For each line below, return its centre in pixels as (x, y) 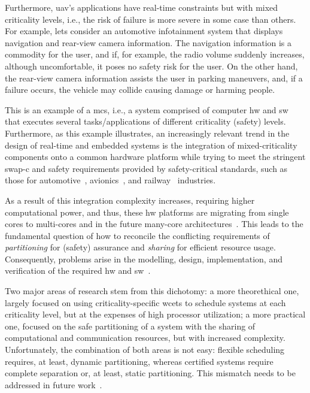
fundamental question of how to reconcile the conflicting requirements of (137, 235)
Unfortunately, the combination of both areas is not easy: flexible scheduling (145, 350)
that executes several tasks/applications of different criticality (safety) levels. (145, 121)
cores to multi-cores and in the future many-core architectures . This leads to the (154, 224)
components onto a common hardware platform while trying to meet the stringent (155, 157)
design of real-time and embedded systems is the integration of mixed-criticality (151, 145)
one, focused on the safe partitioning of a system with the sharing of (130, 326)
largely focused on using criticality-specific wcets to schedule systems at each (145, 302)
